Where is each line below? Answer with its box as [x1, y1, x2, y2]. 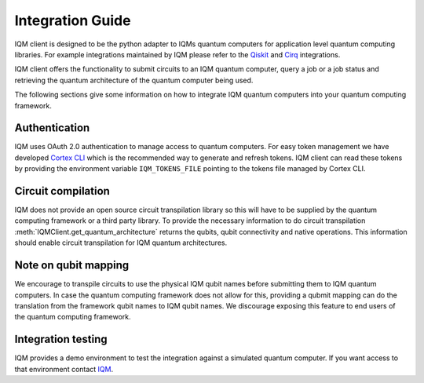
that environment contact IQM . [14, 364, 114, 374]
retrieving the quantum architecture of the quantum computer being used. [14, 75, 254, 85]
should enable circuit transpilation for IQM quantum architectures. [14, 238, 228, 247]
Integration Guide [14, 12, 131, 29]
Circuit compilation [14, 184, 110, 198]
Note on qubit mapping [14, 259, 130, 272]
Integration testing [14, 333, 108, 346]
